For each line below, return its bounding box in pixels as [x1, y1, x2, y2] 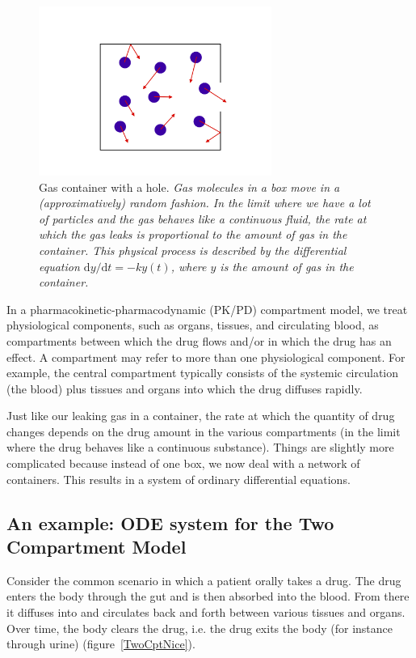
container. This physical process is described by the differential [39, 241, 347, 258]
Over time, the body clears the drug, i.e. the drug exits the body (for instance [6, 619, 393, 636]
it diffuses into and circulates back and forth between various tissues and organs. [6, 604, 405, 621]
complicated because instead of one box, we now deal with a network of [6, 455, 360, 472]
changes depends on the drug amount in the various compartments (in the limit [6, 422, 401, 439]
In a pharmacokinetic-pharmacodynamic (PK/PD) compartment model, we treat [6, 300, 408, 317]
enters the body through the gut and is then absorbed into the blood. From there [6, 588, 410, 605]
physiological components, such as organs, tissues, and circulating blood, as [6, 316, 379, 333]
